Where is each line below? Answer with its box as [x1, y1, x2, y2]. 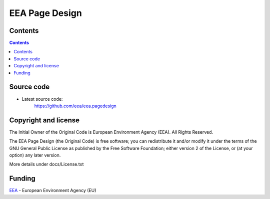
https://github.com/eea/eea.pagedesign [34, 103, 117, 109]
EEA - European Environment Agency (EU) [9, 188, 96, 194]
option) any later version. [9, 152, 61, 158]
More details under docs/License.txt [9, 161, 84, 167]
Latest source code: [21, 96, 63, 102]
